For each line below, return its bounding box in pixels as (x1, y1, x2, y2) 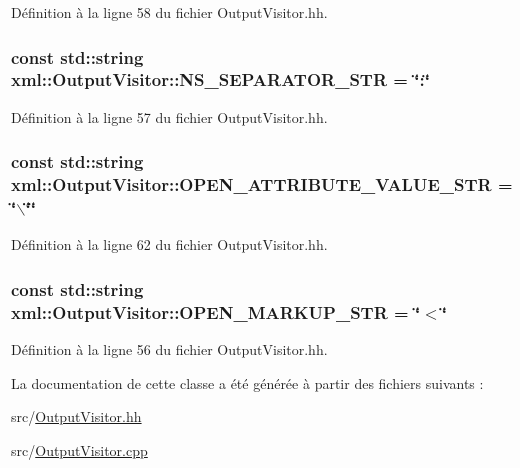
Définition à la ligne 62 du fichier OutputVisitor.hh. (11, 234, 328, 255)
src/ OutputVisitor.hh (11, 406, 142, 427)
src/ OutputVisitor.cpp (11, 439, 148, 460)
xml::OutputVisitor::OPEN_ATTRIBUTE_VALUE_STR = (11, 172, 513, 197)
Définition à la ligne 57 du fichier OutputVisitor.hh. (11, 106, 328, 127)
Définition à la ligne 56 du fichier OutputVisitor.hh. (11, 339, 328, 360)
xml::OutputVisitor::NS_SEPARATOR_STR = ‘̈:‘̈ (11, 67, 430, 92)
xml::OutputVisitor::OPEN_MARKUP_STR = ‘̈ (11, 299, 421, 324)
